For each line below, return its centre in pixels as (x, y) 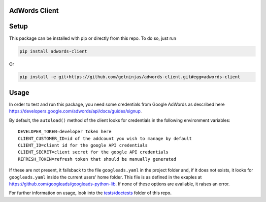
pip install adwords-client (53, 51)
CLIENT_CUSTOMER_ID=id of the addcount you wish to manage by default (105, 138)
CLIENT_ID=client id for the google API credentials (83, 145)
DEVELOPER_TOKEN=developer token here (65, 132)
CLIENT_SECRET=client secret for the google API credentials (93, 152)
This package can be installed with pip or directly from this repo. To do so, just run (93, 38)
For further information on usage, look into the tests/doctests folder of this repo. (90, 193)
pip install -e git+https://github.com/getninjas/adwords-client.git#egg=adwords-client (130, 77)
